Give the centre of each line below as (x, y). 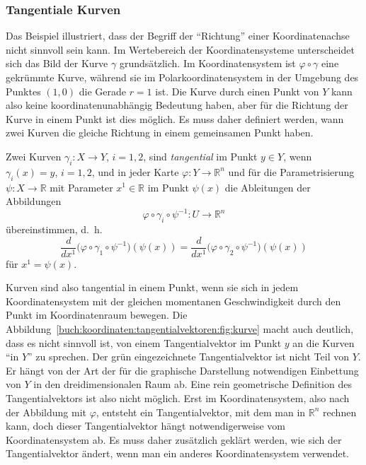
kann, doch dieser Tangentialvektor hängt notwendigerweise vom (145, 426)
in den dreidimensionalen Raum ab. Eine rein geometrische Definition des (193, 384)
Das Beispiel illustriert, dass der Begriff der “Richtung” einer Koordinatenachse (178, 36)
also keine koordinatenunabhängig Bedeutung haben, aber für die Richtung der (177, 105)
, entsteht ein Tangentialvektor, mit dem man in (201, 412)
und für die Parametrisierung (291, 171)
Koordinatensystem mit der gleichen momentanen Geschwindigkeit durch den (173, 301)
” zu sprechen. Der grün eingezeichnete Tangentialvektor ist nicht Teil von (189, 357)
